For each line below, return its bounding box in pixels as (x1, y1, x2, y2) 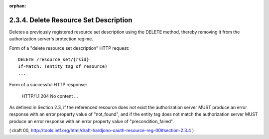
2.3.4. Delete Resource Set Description (9, 15, 133, 24)
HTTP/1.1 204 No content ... (21, 93, 78, 99)
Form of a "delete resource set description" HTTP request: (9, 45, 130, 51)
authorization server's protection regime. (9, 36, 93, 42)
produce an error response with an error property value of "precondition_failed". (9, 118, 174, 124)
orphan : (9, 3, 26, 8)
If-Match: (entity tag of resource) (18, 64, 108, 69)
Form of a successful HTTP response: (9, 82, 87, 88)
